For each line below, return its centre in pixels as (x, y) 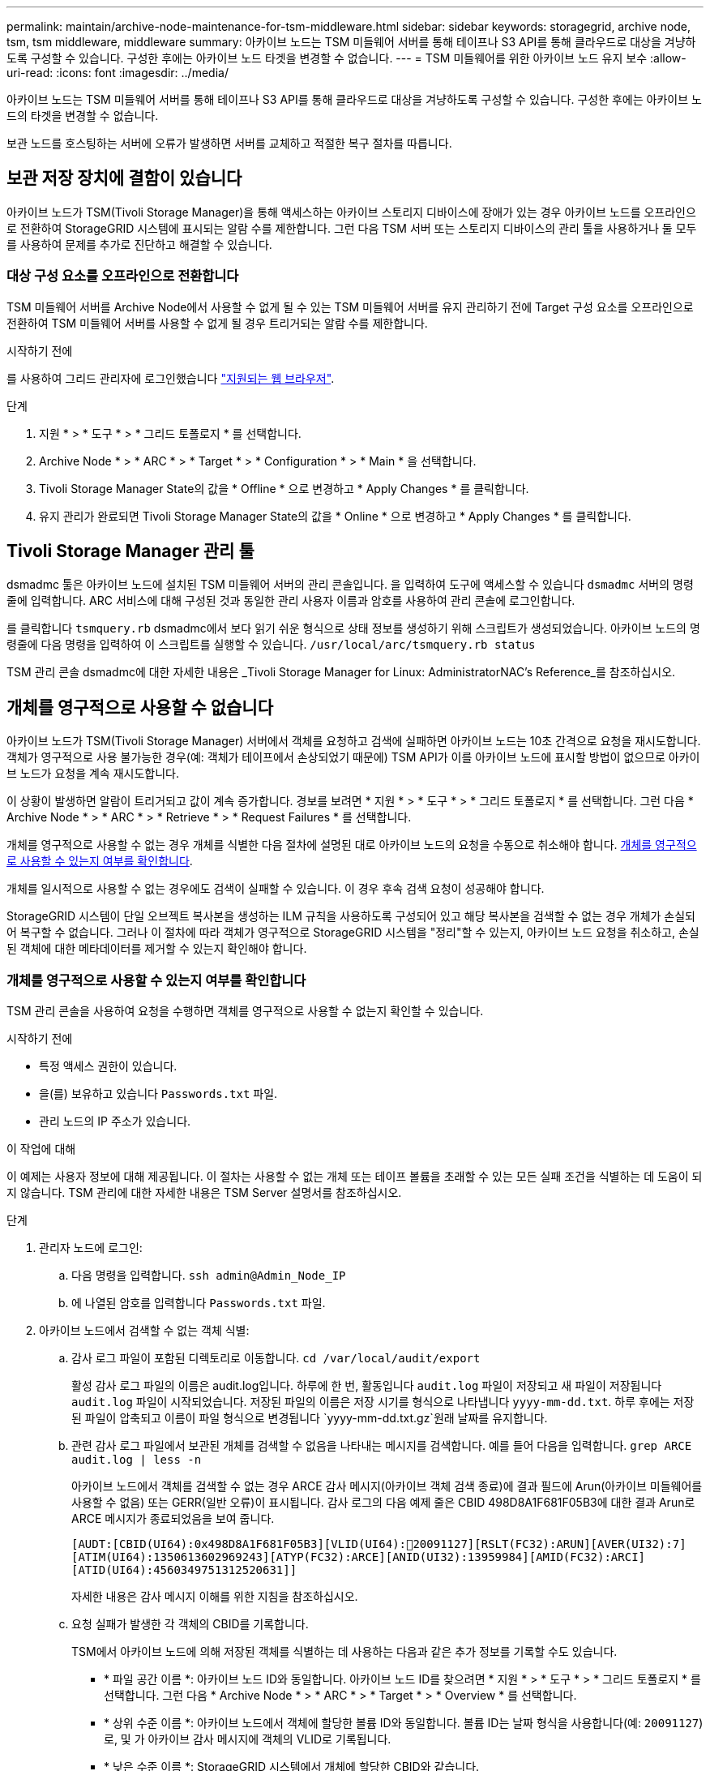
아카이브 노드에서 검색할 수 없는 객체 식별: (144, 1331)
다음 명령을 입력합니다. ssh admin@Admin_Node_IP (209, 1276)
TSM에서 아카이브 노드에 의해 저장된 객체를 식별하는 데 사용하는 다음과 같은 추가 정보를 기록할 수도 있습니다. (344, 1652)
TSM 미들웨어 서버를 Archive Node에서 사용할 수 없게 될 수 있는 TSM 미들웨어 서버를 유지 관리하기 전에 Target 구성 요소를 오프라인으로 (350, 307)
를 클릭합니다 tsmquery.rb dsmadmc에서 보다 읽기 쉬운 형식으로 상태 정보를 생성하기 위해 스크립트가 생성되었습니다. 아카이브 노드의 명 (353, 628)
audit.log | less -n (137, 1460)
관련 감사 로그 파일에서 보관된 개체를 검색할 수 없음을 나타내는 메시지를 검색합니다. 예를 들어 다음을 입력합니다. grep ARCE (382, 1446)
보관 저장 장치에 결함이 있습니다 (124, 178)
